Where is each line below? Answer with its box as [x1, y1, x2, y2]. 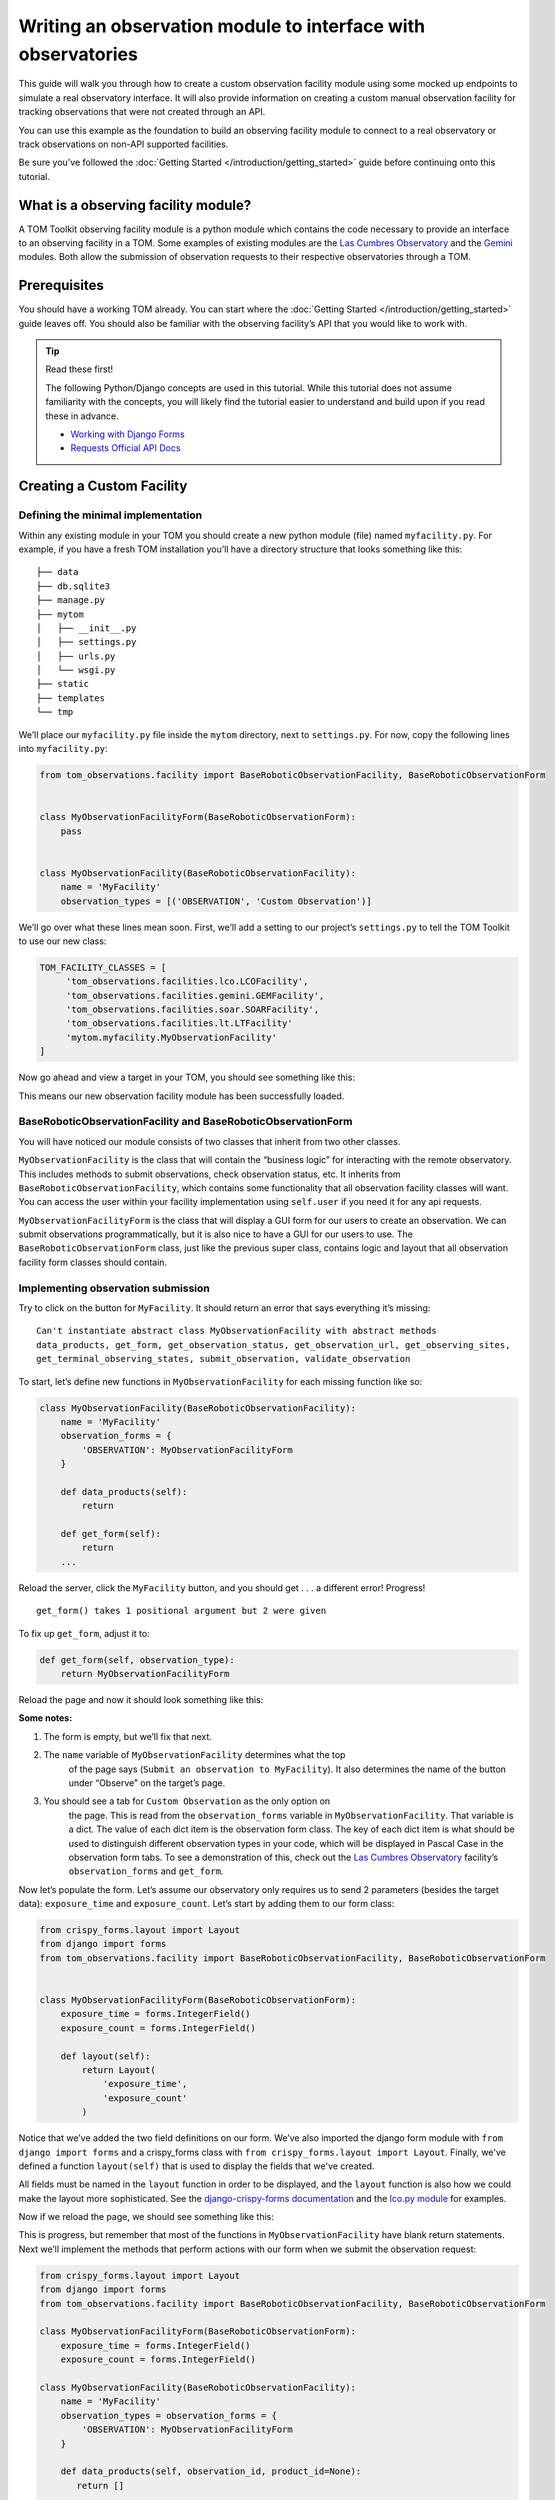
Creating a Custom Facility [18, 478, 188, 495]
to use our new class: [18, 935, 107, 947]
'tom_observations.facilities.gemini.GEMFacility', [65, 990, 325, 1001]
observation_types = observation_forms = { [60, 2410, 277, 2421]
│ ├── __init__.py [36, 622, 137, 634]
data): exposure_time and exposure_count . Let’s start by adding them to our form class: [18, 1898, 395, 1910]
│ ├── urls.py [36, 650, 116, 662]
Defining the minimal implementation [18, 508, 203, 522]
